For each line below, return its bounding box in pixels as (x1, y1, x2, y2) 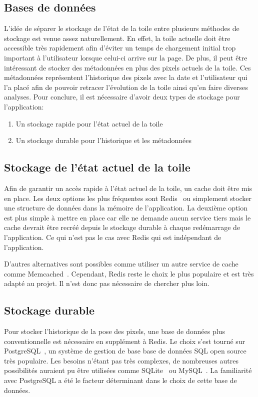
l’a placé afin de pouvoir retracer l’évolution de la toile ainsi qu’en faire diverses (4, 81, 248, 92)
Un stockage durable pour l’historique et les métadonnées (15, 135, 191, 145)
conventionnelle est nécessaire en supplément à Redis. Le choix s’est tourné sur (4, 335, 245, 346)
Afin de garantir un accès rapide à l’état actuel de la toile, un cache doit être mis (4, 182, 252, 193)
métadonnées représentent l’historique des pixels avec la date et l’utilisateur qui (4, 72, 247, 82)
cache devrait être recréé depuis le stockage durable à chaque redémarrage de (4, 222, 240, 232)
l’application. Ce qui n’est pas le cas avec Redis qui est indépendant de (4, 231, 221, 242)
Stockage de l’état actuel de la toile (4, 159, 190, 175)
